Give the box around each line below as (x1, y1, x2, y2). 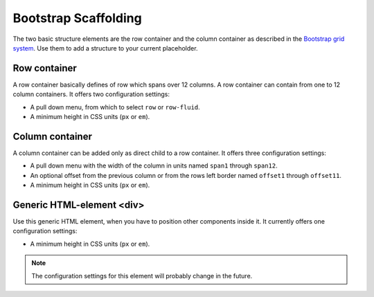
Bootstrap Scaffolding (12, 10, 142, 26)
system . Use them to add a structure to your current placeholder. (12, 44, 198, 52)
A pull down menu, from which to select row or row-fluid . (30, 102, 200, 111)
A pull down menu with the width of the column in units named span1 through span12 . (30, 161, 278, 170)
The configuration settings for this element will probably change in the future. (31, 271, 253, 280)
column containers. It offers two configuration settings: (12, 90, 170, 98)
